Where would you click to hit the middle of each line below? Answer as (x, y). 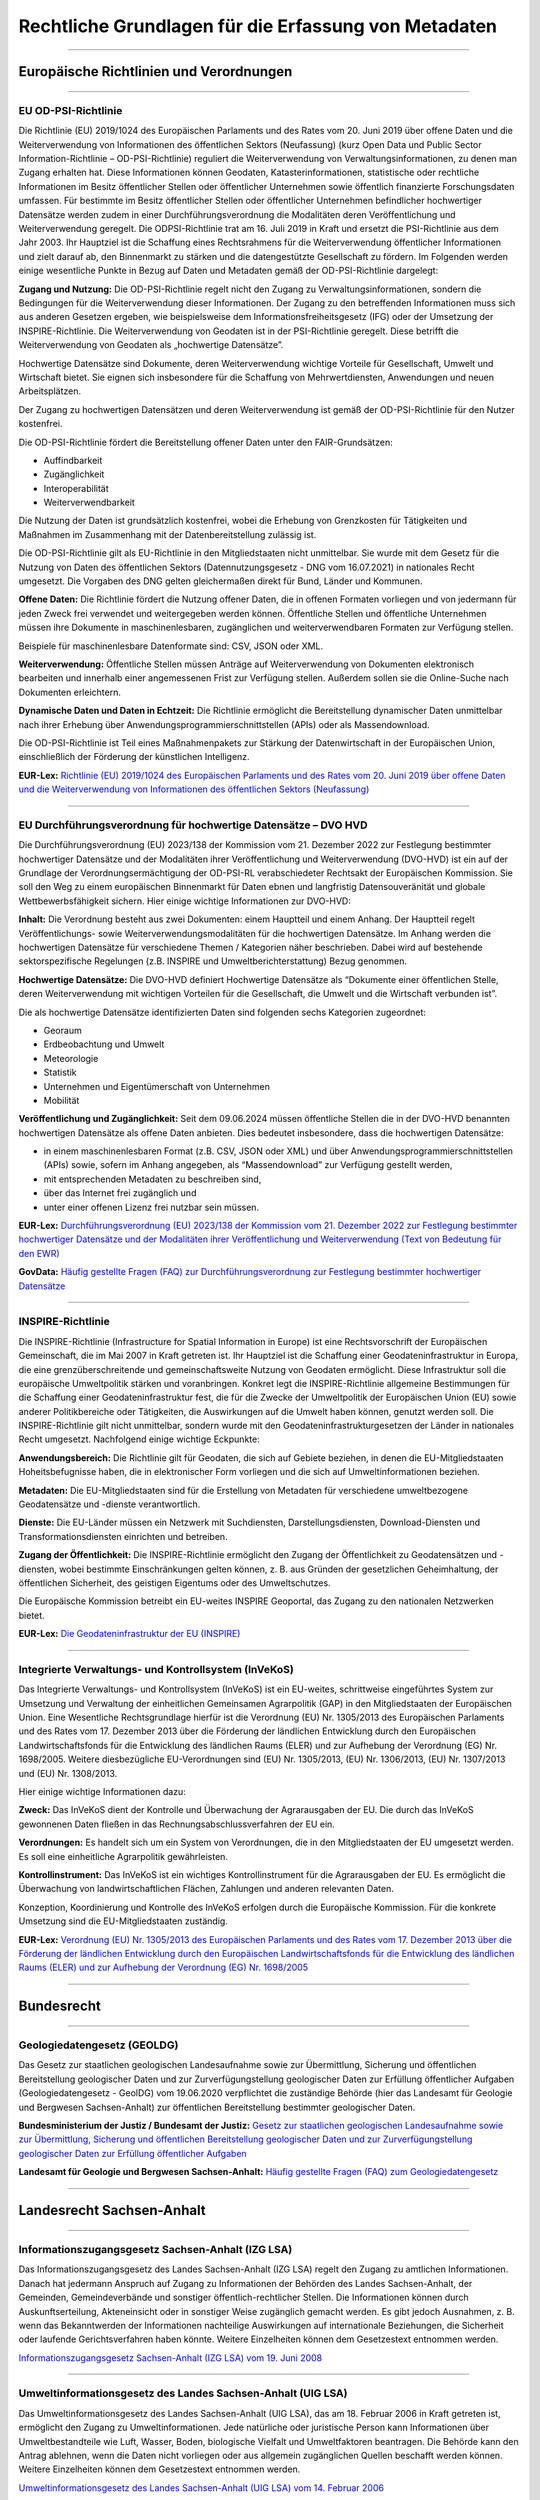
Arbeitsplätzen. (50, 391)
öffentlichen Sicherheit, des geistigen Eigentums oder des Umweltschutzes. (174, 1582)
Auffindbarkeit (73, 460)
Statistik (60, 1072)
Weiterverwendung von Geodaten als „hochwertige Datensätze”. (151, 345)
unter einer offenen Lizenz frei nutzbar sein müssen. (151, 1207)
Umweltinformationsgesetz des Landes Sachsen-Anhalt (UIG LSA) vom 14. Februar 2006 (201, 2487)
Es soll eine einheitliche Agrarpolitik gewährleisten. (123, 1856)
